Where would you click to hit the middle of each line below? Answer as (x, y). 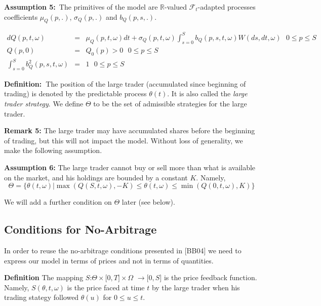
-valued (175, 7)
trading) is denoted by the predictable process (75, 93)
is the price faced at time (106, 287)
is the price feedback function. (210, 277)
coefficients (21, 16)
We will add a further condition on (58, 202)
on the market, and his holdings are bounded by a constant (96, 177)
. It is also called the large (207, 93)
